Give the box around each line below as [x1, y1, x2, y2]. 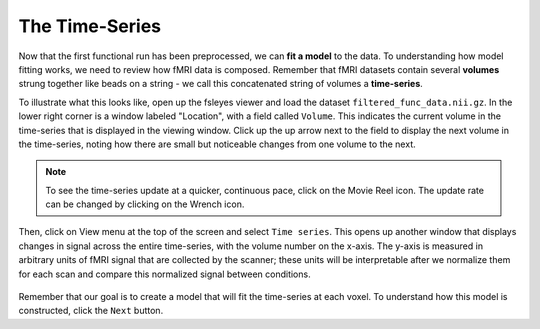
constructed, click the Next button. [18, 305, 164, 317]
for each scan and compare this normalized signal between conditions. [18, 268, 311, 280]
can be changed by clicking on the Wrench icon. [45, 198, 245, 210]
